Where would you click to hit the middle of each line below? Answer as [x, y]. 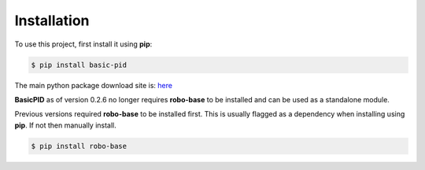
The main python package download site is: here [94, 85]
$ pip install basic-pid [79, 65]
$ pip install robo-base [79, 146]
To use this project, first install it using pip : [83, 44]
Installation [52, 20]
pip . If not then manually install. [66, 125]
